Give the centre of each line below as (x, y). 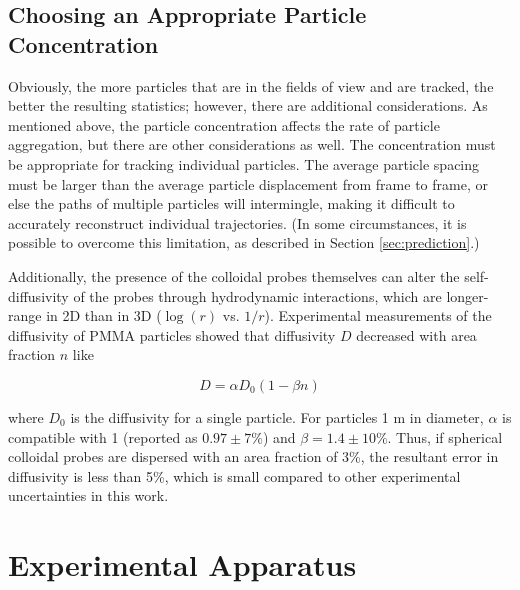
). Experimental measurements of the (378, 315)
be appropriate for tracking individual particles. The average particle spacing (244, 163)
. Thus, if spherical (445, 436)
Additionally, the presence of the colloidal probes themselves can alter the (234, 275)
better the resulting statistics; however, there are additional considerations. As (248, 105)
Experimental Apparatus (182, 564)
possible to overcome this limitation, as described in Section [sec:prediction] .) (244, 242)
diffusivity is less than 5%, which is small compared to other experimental (234, 475)
